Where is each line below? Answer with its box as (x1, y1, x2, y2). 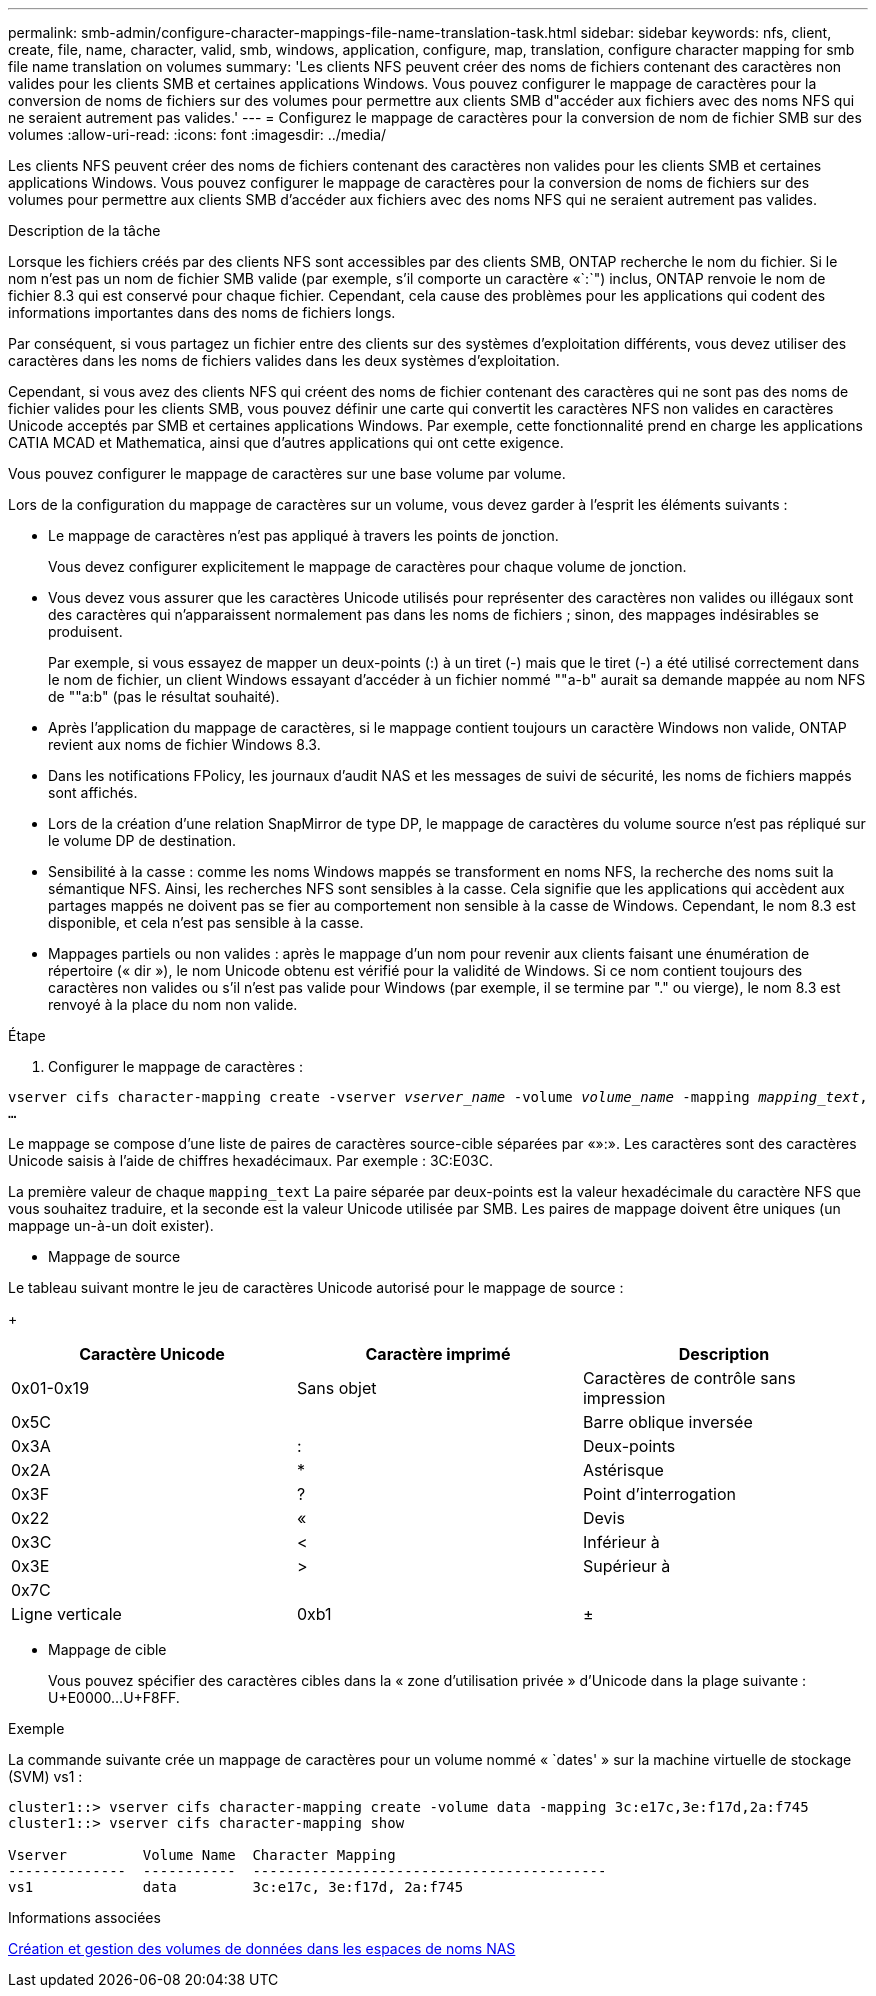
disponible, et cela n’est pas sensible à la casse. (48, 914, 364, 931)
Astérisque (582, 1460, 664, 1480)
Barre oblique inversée (582, 1412, 753, 1432)
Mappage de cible (48, 1641, 167, 1658)
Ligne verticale (11, 1604, 122, 1624)
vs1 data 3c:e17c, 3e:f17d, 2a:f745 (8, 1879, 464, 1895)
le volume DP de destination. (48, 832, 237, 849)
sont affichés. (48, 784, 138, 801)
